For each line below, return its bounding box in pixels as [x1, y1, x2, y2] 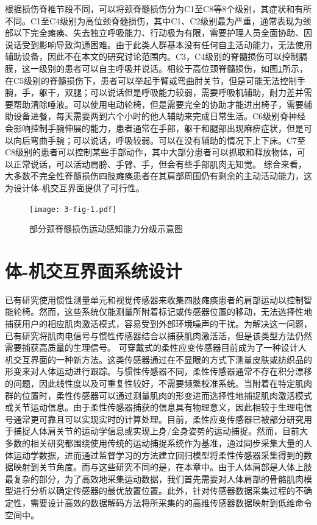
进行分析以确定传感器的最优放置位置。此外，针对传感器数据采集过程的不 [13, 484, 304, 497]
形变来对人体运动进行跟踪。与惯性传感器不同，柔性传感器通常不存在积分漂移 [5, 365, 312, 378]
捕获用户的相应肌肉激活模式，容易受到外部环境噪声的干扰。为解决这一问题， [5, 317, 312, 330]
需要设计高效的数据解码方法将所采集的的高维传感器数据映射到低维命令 [30, 496, 312, 509]
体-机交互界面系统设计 [5, 258, 182, 283]
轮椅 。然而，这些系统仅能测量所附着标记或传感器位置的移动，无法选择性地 [13, 305, 312, 318]
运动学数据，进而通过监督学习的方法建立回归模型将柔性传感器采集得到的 [13, 448, 304, 461]
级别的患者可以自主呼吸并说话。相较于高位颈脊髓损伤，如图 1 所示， [38, 62, 308, 74]
